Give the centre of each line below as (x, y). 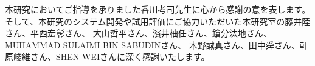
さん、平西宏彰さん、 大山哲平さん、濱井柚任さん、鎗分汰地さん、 (138, 33)
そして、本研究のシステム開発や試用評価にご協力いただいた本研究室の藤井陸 (158, 21)
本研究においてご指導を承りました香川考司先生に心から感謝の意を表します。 (158, 9)
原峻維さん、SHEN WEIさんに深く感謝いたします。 (107, 57)
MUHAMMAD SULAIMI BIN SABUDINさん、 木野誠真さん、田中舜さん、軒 (157, 45)
